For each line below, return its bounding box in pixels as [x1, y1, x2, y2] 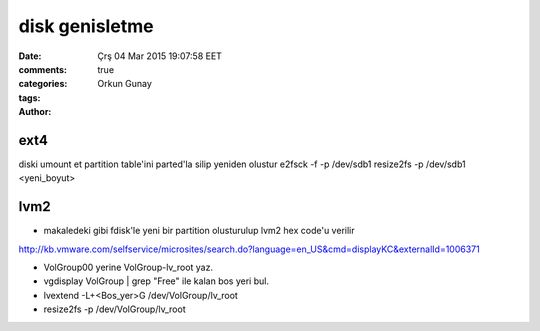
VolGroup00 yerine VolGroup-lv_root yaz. [43, 261, 214, 274]
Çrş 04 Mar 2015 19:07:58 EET [97, 50, 222, 62]
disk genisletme [18, 15, 154, 37]
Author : [18, 106, 52, 118]
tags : [18, 91, 41, 104]
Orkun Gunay [97, 78, 152, 90]
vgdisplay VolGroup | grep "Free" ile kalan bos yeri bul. [43, 275, 270, 287]
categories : [18, 78, 68, 90]
